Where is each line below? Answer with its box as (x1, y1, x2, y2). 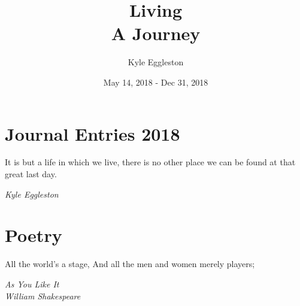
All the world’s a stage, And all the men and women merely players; (5, 257, 255, 270)
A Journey (111, 21, 201, 46)
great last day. (5, 168, 57, 180)
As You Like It (5, 277, 59, 290)
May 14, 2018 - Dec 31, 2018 (103, 75, 208, 88)
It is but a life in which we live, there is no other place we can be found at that (5, 156, 296, 168)
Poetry (5, 223, 62, 247)
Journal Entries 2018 (5, 121, 180, 146)
